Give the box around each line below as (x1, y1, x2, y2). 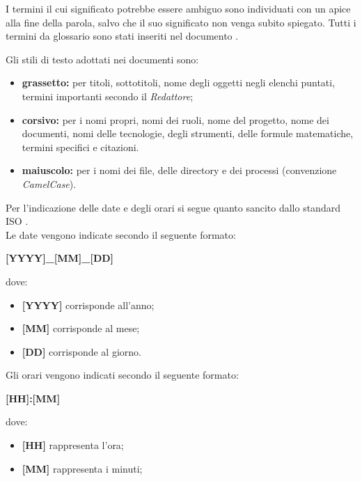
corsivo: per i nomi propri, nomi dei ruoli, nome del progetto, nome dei (22, 112, 329, 127)
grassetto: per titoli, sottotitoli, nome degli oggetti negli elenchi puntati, (22, 75, 336, 90)
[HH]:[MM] (6, 391, 61, 405)
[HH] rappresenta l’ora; (22, 438, 124, 452)
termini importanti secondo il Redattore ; (22, 88, 194, 103)
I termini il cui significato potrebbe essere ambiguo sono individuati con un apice (6, 1, 351, 15)
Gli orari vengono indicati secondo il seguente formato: (6, 368, 239, 382)
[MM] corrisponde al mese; (22, 321, 140, 336)
